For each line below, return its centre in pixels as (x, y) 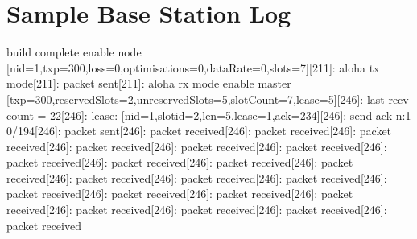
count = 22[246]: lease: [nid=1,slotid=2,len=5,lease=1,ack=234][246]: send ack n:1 (209, 115)
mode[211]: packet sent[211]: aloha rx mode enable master (149, 83)
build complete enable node (74, 52)
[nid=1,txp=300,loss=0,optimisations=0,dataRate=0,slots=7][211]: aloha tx (193, 67)
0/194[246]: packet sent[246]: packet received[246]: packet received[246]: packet (199, 131)
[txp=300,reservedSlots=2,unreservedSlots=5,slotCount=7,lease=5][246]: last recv (208, 99)
